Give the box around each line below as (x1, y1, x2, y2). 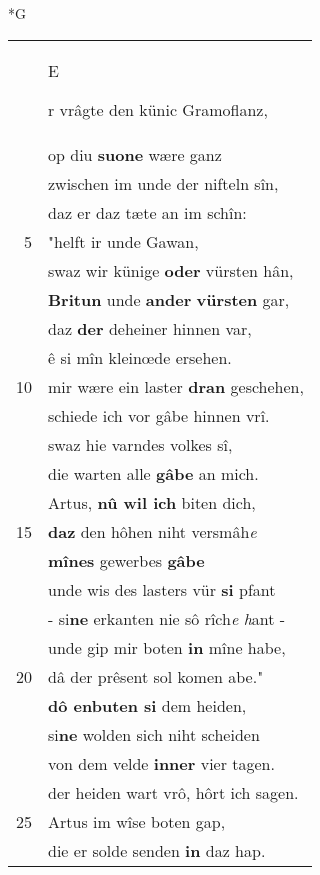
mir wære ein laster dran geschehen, (48, 374, 304, 398)
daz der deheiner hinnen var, (48, 316, 252, 340)
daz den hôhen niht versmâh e (48, 519, 257, 543)
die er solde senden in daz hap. (48, 838, 266, 862)
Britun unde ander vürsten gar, (48, 287, 290, 311)
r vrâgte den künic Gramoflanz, (48, 97, 268, 121)
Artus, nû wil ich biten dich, (48, 490, 256, 514)
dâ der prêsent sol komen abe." (48, 664, 264, 688)
